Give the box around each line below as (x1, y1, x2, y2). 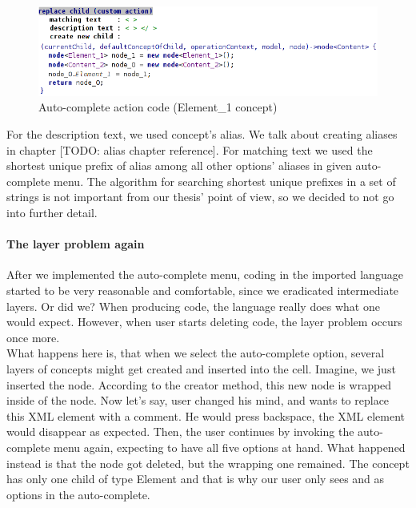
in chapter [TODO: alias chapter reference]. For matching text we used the (6, 141, 373, 158)
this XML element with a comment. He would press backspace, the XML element (6, 407, 406, 424)
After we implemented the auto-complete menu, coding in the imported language (6, 266, 403, 283)
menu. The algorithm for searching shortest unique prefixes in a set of (54, 172, 396, 189)
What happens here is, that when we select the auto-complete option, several (6, 345, 385, 361)
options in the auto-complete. (6, 486, 150, 502)
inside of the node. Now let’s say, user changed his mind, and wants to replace (6, 392, 390, 409)
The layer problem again (6, 236, 145, 252)
